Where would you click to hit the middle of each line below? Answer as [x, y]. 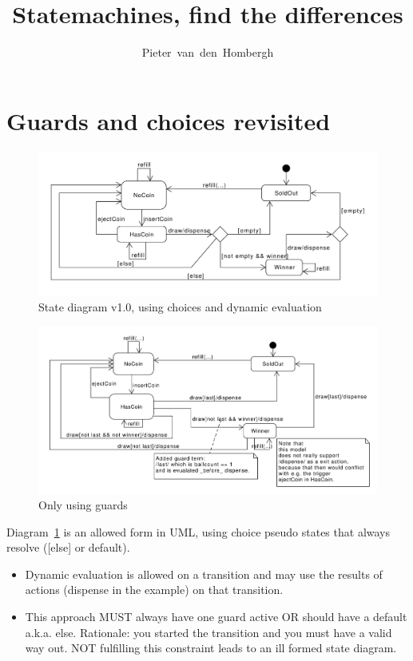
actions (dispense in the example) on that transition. [154, 590]
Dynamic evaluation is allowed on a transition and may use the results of [204, 574]
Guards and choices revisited [169, 120]
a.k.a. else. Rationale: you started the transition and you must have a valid [208, 632]
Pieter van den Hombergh [208, 52]
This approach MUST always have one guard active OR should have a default [216, 617]
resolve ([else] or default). [68, 547]
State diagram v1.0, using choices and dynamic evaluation [180, 307]
